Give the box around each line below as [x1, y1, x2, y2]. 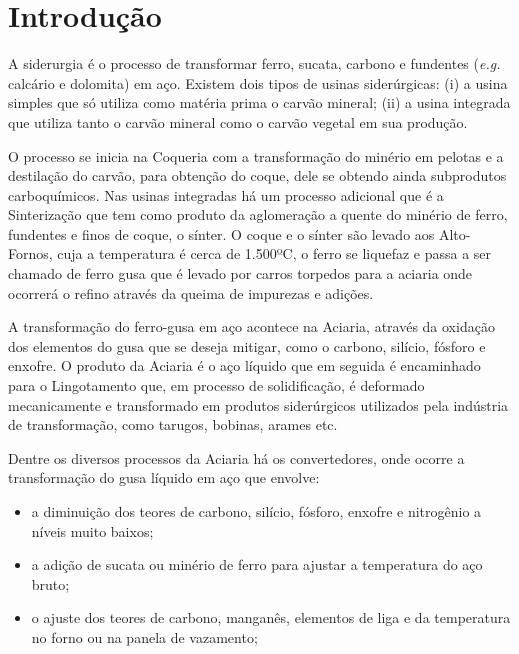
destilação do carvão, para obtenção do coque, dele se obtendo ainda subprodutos [8, 165, 507, 186]
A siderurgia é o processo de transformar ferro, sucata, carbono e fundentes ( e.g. [8, 53, 501, 74]
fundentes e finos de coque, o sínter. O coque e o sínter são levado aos [8, 223, 435, 244]
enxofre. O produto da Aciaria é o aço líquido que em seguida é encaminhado [8, 355, 481, 376]
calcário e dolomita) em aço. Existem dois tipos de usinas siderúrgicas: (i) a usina [8, 72, 508, 93]
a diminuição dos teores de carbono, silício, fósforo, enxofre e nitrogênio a [31, 501, 482, 521]
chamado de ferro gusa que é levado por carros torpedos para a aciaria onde [8, 263, 473, 284]
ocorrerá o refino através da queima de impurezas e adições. [8, 282, 374, 303]
